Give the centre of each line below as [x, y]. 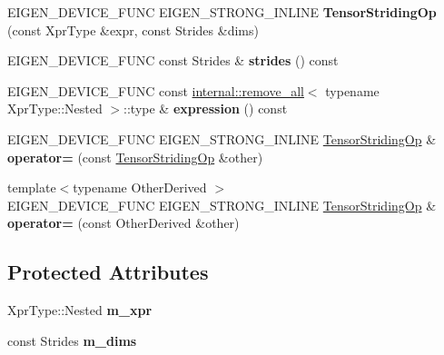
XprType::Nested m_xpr [80, 310]
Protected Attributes [108, 272]
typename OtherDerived [140, 187]
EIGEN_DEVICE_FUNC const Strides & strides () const [173, 60]
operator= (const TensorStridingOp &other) [135, 157]
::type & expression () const [206, 108]
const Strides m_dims [72, 340]
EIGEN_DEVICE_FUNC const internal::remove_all [156, 90]
